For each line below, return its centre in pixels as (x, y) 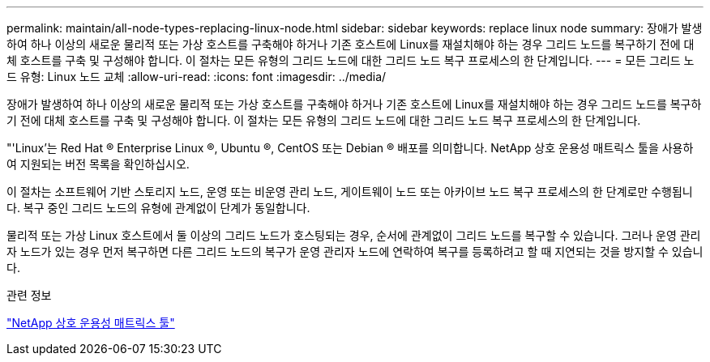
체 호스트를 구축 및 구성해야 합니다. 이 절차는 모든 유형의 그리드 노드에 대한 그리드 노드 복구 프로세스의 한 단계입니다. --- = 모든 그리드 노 (351, 60)
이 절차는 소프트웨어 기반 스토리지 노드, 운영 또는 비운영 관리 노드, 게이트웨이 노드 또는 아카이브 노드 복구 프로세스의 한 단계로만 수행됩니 (350, 192)
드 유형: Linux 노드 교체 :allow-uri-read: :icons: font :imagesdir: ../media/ (197, 77)
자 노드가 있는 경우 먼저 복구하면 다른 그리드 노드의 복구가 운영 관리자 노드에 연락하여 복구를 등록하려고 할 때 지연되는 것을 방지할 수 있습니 (355, 251)
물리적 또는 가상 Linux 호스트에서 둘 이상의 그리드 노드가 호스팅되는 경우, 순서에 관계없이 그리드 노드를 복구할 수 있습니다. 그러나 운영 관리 (354, 235)
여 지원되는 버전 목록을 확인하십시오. (98, 164)
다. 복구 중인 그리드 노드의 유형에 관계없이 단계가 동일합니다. (158, 208)
